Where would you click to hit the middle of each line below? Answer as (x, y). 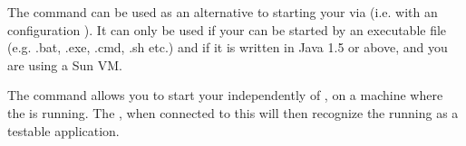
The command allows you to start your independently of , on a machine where (225, 95)
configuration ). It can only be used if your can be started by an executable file (227, 29)
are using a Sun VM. (65, 64)
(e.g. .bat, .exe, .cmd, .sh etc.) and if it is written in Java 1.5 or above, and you (228, 47)
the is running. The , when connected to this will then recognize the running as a (233, 112)
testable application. (63, 130)
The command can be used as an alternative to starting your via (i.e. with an (223, 12)
